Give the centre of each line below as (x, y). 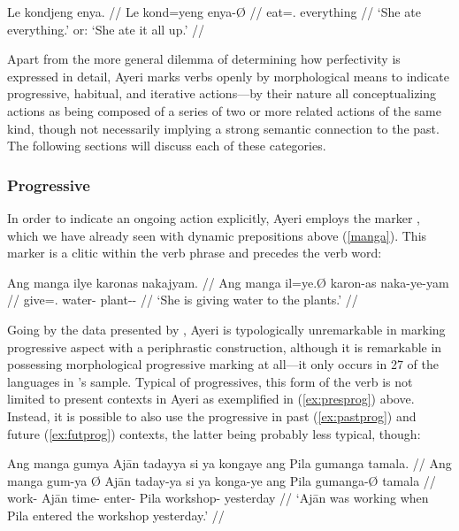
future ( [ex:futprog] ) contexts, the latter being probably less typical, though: (214, 433)
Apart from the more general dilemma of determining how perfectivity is (204, 59)
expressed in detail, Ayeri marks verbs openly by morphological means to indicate (228, 76)
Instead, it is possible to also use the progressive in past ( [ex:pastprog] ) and (212, 416)
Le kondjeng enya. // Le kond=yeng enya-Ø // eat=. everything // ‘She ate (214, 12)
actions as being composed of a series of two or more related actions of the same (224, 110)
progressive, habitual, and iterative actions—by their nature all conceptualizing (222, 93)
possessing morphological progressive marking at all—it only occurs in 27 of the (223, 364)
